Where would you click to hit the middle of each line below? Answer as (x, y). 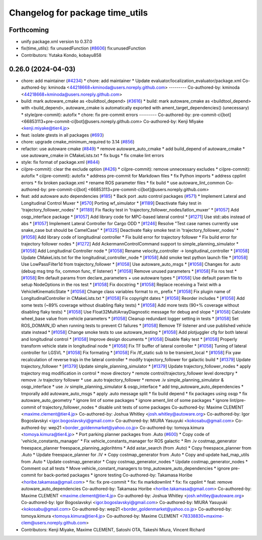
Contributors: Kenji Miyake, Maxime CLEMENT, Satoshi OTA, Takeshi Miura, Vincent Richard (113, 529)
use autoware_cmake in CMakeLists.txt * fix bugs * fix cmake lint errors (93, 156)
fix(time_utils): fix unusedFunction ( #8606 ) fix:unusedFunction (83, 48)
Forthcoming (29, 30)
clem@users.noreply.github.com (54, 523)
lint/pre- (238, 401)
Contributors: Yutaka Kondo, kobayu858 (61, 55)
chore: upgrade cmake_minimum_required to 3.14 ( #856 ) (78, 142)
